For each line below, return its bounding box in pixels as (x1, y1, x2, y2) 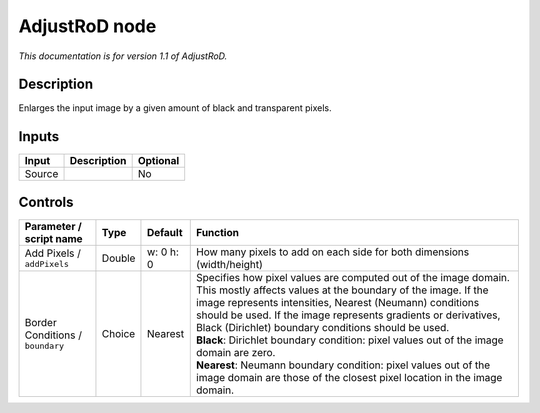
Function (196, 225, 240, 239)
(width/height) (196, 257, 264, 271)
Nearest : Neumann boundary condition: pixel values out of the (196, 358, 491, 372)
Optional (137, 154, 180, 168)
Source (24, 167, 59, 181)
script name (24, 231, 84, 245)
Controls (18, 193, 74, 210)
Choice (101, 326, 136, 340)
